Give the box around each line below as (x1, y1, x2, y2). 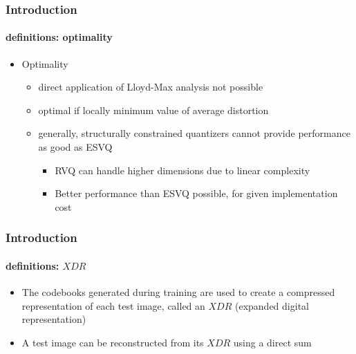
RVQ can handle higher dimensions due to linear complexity (55, 162, 310, 177)
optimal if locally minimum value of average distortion (38, 102, 269, 117)
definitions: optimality (6, 30, 113, 44)
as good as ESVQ (38, 140, 113, 154)
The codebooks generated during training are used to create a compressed (21, 285, 335, 299)
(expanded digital (234, 298, 309, 313)
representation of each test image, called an (21, 298, 205, 313)
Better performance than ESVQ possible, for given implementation (55, 186, 338, 201)
